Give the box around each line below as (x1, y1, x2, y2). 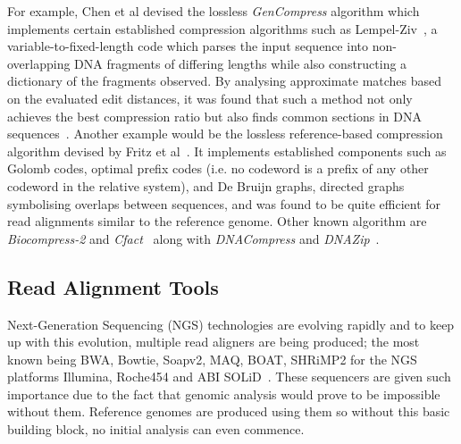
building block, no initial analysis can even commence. (7, 420, 305, 439)
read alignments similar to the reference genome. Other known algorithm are (7, 212, 427, 230)
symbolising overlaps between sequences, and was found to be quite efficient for (7, 194, 441, 213)
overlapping (7, 54, 71, 72)
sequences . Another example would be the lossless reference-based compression (7, 124, 443, 143)
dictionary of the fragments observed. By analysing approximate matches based (7, 71, 442, 90)
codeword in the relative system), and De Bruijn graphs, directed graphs (7, 176, 405, 195)
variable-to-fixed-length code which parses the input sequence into (7, 37, 368, 55)
